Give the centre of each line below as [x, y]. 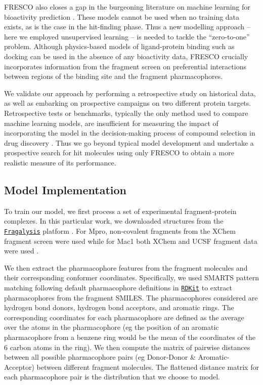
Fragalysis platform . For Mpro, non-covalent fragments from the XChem [120, 230]
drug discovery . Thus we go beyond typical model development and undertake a [129, 142]
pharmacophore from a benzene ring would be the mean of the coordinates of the [130, 337]
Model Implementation [65, 189]
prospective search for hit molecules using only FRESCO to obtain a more [119, 153]
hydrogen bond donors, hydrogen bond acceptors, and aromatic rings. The [119, 307]
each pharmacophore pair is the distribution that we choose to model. [112, 377]
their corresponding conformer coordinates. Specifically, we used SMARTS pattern [131, 277]
